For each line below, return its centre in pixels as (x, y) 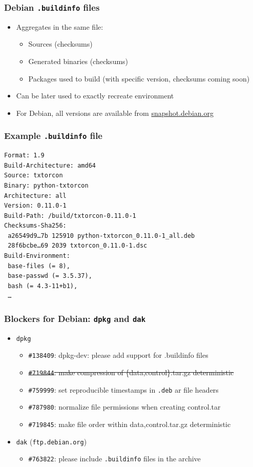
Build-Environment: (37, 256)
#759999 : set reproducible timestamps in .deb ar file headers (123, 389)
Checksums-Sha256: (35, 226)
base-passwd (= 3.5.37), (50, 276)
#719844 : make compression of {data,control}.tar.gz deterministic (131, 372)
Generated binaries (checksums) (78, 61)
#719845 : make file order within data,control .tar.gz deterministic (130, 424)
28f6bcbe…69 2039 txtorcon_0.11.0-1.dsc (78, 246)
